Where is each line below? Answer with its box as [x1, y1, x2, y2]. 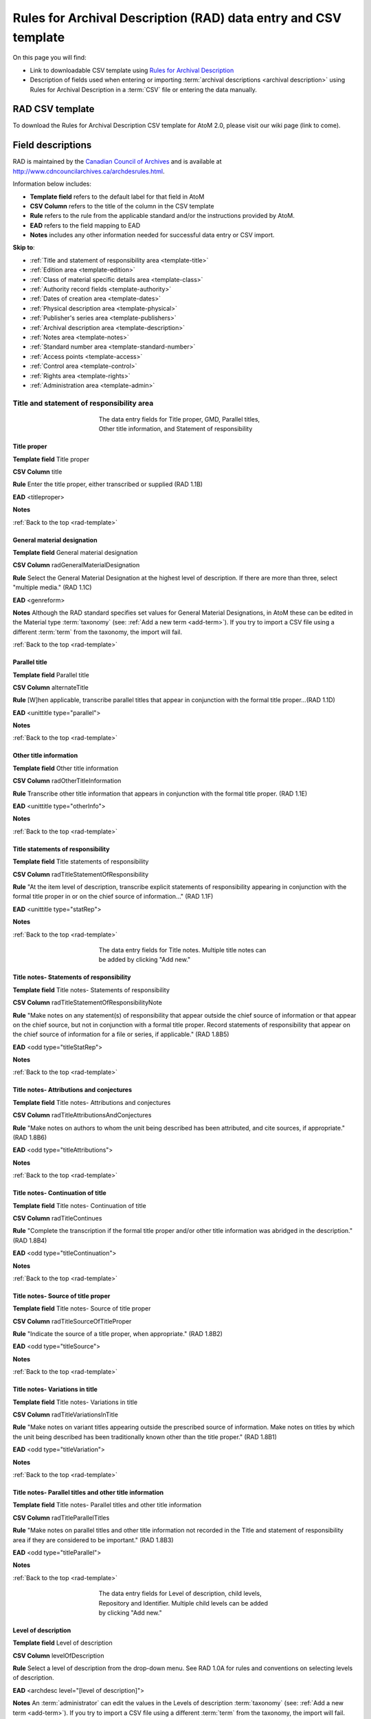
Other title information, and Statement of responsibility [98, 425, 253, 433]
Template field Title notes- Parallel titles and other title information [12, 1501, 202, 1509]
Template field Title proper [12, 455, 89, 463]
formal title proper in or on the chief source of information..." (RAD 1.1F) [12, 893, 214, 901]
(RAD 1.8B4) [12, 1236, 47, 1245]
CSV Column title [12, 468, 63, 476]
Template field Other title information [12, 764, 119, 772]
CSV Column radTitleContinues [12, 1214, 102, 1222]
